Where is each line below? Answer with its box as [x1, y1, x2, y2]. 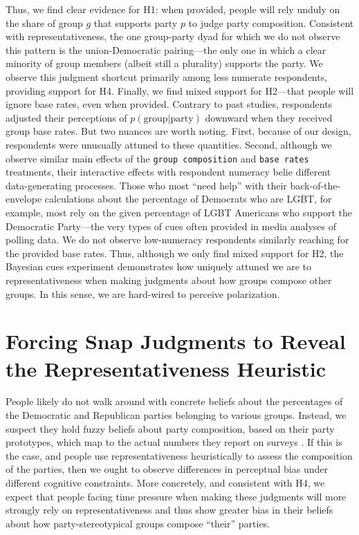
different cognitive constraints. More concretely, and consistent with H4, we [6, 476, 325, 489]
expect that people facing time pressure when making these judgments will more [6, 489, 347, 503]
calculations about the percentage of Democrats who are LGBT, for [44, 191, 332, 206]
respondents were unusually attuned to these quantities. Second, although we [6, 137, 332, 151]
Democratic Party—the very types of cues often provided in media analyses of [6, 218, 337, 233]
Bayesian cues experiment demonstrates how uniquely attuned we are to [6, 259, 311, 274]
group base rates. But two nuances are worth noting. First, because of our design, [6, 124, 351, 138]
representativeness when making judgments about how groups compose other [6, 272, 332, 287]
